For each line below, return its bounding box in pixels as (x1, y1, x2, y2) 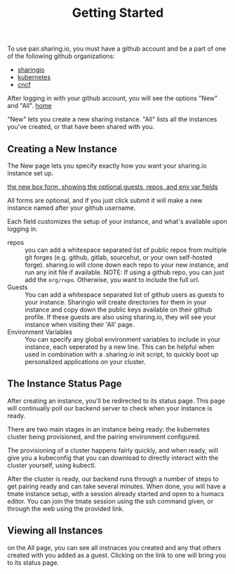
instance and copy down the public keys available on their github (25, 305, 213, 314)
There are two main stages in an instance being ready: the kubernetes (7, 425, 210, 433)
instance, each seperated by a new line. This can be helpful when (25, 342, 215, 351)
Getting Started (72, 5, 164, 21)
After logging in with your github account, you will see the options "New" (7, 94, 218, 102)
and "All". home (7, 102, 52, 110)
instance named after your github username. (7, 203, 136, 212)
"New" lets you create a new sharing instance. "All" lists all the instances (7, 115, 217, 124)
